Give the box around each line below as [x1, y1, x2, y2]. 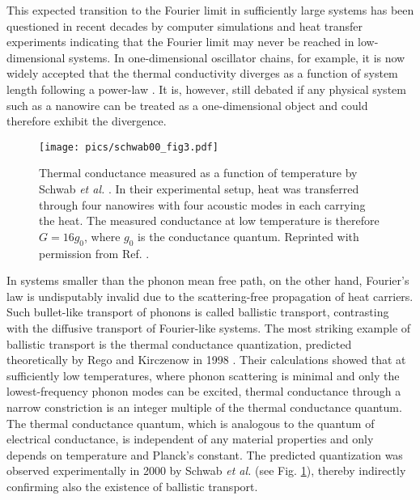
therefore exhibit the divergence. [6, 112, 167, 129]
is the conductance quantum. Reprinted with [138, 227, 359, 244]
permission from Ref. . [39, 244, 150, 261]
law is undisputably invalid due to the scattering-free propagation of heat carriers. [6, 287, 414, 304]
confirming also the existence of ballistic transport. [6, 477, 258, 494]
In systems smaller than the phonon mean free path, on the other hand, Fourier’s [6, 272, 409, 289]
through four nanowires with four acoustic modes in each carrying [39, 196, 366, 213]
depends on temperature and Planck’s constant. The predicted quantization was [6, 446, 403, 463]
